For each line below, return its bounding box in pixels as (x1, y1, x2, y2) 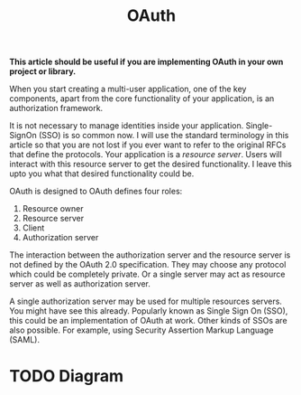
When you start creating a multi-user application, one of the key (9, 83, 247, 95)
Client (22, 222, 45, 233)
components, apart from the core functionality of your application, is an (9, 93, 275, 104)
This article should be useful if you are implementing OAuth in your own (9, 56, 284, 68)
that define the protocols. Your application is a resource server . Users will (9, 149, 282, 160)
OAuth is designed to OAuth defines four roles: (9, 186, 183, 197)
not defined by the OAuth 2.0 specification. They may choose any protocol (9, 259, 287, 270)
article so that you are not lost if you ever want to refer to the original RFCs (9, 139, 287, 150)
